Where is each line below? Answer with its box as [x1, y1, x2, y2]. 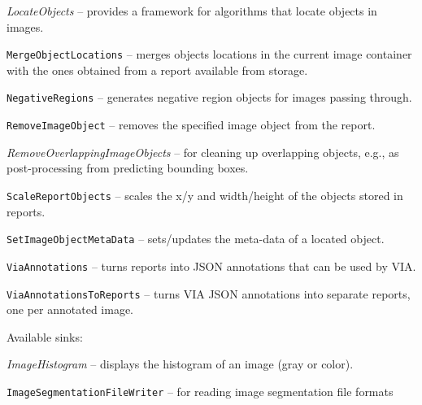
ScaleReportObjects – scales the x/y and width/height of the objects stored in [7, 186, 403, 203]
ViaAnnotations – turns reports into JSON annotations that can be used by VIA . [7, 257, 416, 274]
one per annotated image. [7, 301, 133, 318]
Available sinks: [7, 328, 83, 345]
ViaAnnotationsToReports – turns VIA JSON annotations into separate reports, [7, 285, 411, 302]
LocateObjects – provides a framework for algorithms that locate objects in [7, 2, 377, 19]
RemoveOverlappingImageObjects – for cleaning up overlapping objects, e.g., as [7, 143, 399, 160]
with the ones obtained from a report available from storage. [7, 61, 308, 78]
